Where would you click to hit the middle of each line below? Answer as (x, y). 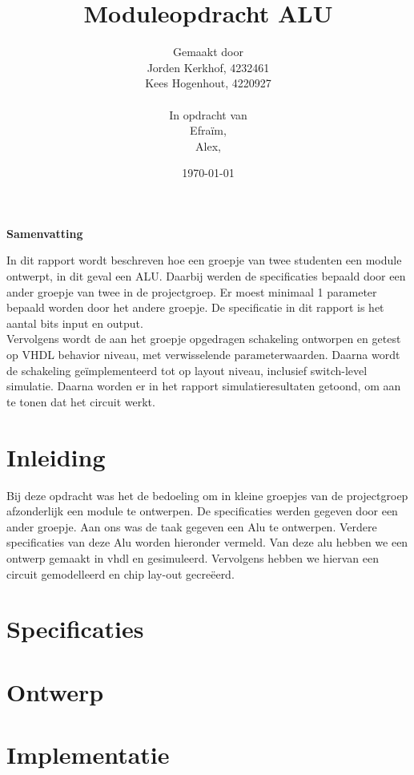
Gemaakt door (208, 52)
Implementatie (88, 755)
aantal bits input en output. (75, 323)
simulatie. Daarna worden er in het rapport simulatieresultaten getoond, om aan (204, 386)
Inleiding (56, 456)
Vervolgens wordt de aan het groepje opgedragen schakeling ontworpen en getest (204, 339)
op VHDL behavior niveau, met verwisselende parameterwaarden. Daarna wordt (203, 355)
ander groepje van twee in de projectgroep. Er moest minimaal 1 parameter (192, 291)
